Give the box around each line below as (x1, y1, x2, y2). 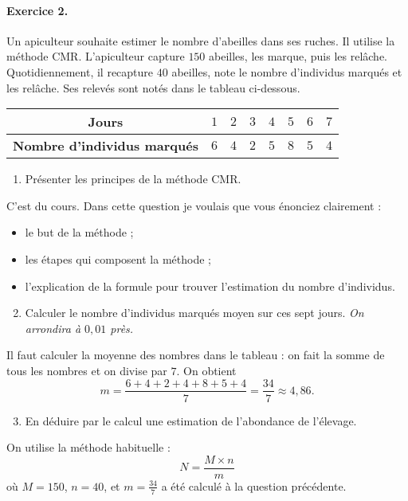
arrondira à (25, 319, 81, 336)
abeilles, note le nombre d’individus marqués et (171, 63, 402, 80)
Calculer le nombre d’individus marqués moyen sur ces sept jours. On (25, 304, 364, 321)
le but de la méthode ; (25, 224, 134, 241)
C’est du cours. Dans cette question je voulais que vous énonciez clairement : (6, 197, 382, 213)
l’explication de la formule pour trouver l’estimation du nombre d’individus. (25, 277, 395, 294)
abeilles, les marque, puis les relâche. (209, 48, 388, 65)
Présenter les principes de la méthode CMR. (25, 170, 241, 187)
